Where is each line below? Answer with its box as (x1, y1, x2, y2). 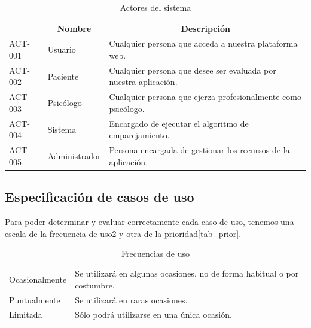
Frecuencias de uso (121, 247, 190, 260)
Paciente (47, 69, 79, 82)
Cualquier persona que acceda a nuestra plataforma (109, 37, 298, 50)
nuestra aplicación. (109, 75, 178, 88)
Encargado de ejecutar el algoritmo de (109, 117, 249, 129)
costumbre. (75, 278, 115, 291)
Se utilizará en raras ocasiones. (75, 293, 188, 306)
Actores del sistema (120, 1, 191, 13)
